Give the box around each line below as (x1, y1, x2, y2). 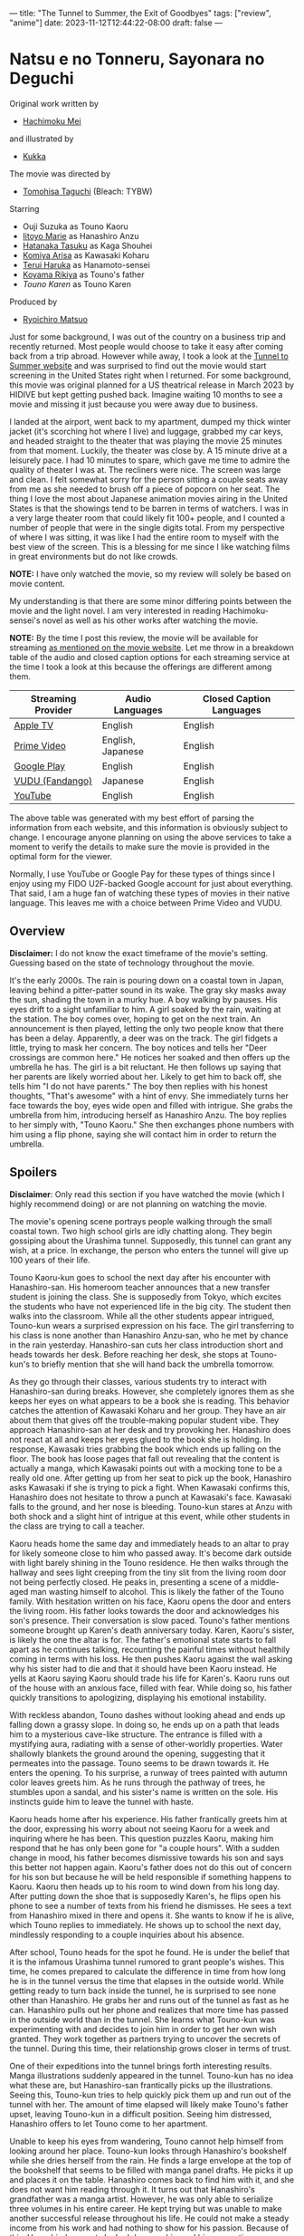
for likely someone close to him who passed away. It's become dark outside (9, 1548, 292, 1559)
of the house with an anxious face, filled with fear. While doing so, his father (9, 1682, 292, 1693)
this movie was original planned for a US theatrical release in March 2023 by (9, 379, 295, 390)
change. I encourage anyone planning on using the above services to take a (9, 831, 292, 842)
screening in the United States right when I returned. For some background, (9, 369, 291, 380)
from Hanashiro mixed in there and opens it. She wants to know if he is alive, (9, 1910, 295, 1921)
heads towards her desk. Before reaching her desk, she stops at (9, 1348, 249, 1359)
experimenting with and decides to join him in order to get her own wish (9, 2023, 277, 2034)
